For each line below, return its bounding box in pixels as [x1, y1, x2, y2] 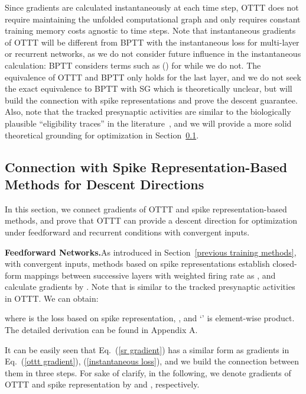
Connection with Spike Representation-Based [5, 157, 288, 176]
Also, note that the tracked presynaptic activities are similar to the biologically [5, 105, 291, 118]
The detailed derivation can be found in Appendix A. [5, 324, 198, 336]
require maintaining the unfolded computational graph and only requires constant [5, 12, 301, 25]
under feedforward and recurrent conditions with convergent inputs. [5, 225, 250, 238]
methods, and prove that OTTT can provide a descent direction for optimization [5, 214, 297, 227]
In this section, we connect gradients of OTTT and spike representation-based [5, 202, 287, 215]
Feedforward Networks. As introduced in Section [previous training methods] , [5, 246, 297, 258]
